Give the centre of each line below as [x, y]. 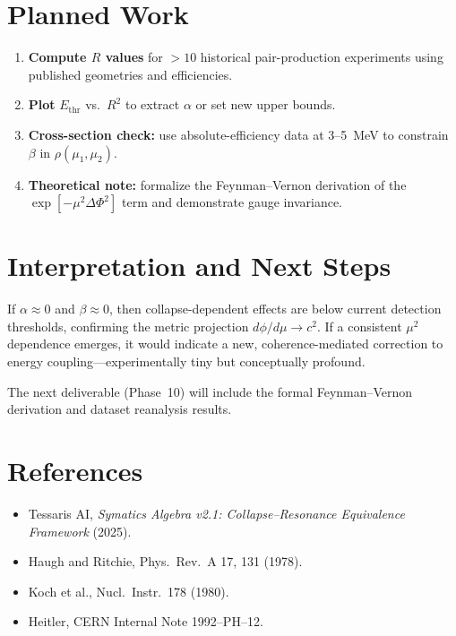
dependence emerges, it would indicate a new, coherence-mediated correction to [225, 344]
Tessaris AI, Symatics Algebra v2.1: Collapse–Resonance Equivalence [216, 513]
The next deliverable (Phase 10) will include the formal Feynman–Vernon [210, 391]
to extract [152, 104]
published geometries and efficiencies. [130, 74]
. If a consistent [359, 326]
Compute [57, 57]
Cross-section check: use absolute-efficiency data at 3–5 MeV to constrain [238, 134]
